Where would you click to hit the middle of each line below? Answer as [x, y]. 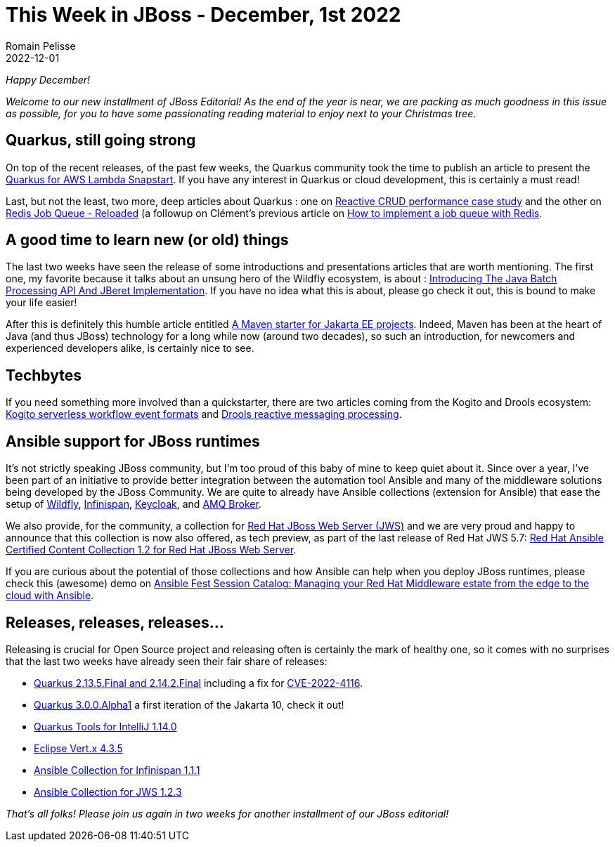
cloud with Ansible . [50, 596]
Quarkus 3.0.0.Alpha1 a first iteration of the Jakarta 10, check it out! [189, 704]
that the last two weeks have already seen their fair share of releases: [167, 661]
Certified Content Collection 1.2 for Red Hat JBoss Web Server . [151, 550]
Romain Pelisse [41, 46]
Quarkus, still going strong [101, 140]
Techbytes [44, 375]
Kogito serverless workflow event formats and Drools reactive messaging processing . [204, 414]
